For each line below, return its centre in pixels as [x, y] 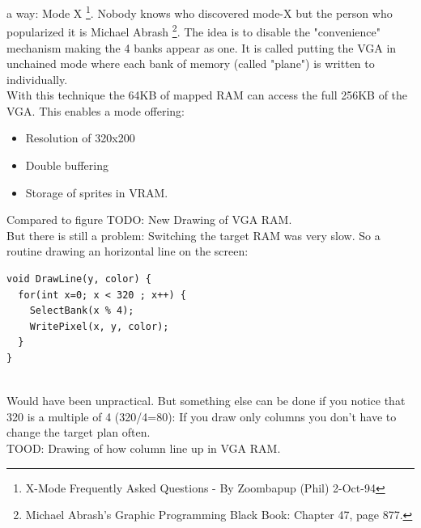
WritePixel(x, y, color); [99, 326]
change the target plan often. [79, 432]
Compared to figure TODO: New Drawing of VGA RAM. [149, 220]
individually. [37, 79]
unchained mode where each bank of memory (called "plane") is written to [191, 63]
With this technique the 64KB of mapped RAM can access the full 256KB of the [207, 95]
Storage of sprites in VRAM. [97, 192]
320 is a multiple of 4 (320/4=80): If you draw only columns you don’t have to [202, 416]
